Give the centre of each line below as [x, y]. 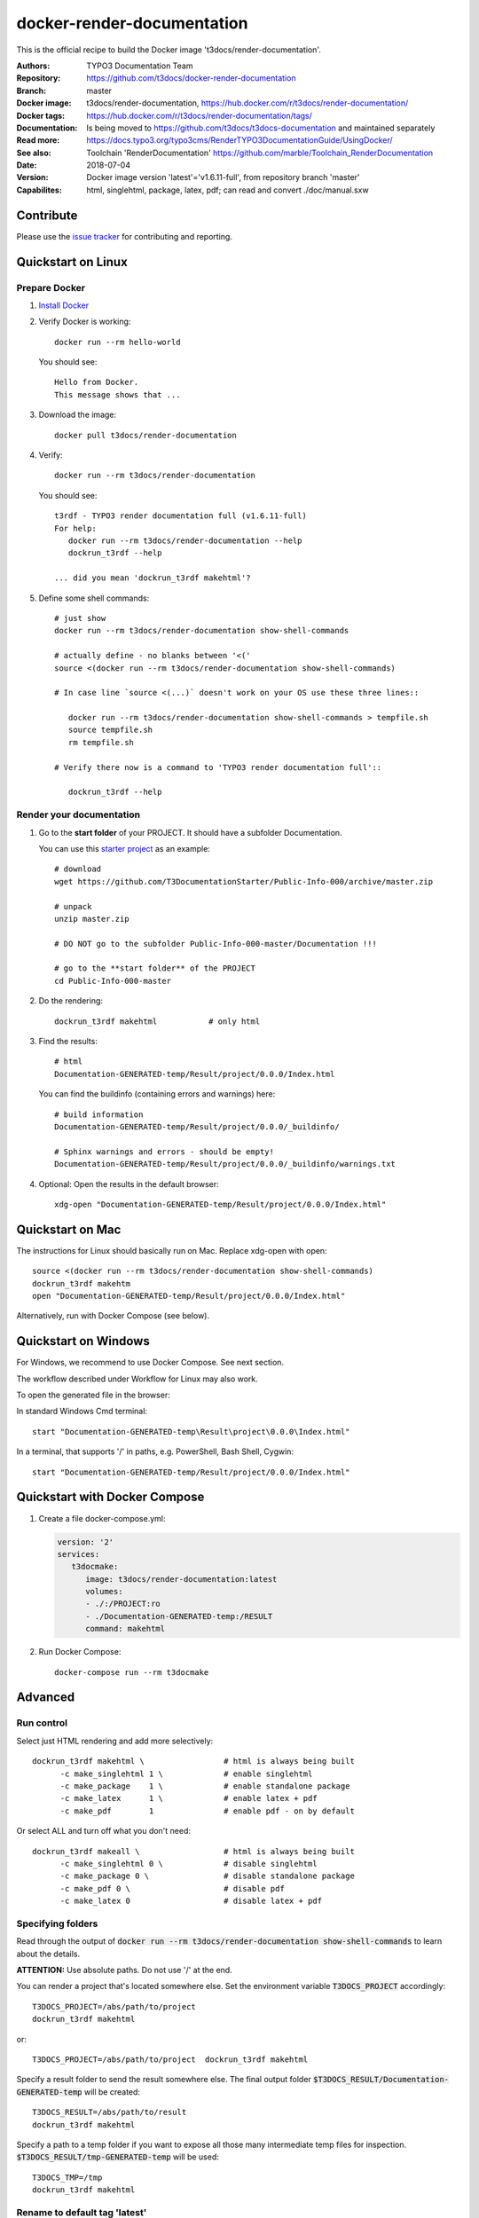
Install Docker [63, 305]
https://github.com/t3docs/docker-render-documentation [191, 78]
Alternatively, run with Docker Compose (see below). [113, 1316]
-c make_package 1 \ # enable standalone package [205, 1786]
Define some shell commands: [94, 598]
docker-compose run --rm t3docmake [132, 1672]
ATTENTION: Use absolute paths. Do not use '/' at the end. [124, 1970]
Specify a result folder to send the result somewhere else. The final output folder [164, 2080]
